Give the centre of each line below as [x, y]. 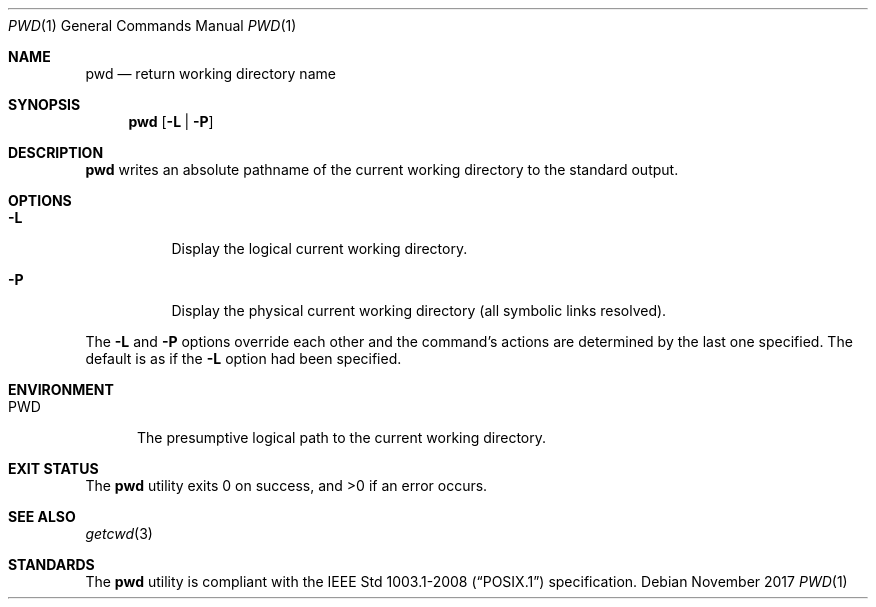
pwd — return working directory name [210, 73]
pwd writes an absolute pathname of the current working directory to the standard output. [382, 169]
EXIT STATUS [53, 468]
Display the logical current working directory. [319, 248]
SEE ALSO [42, 516]
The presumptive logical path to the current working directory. [342, 437]
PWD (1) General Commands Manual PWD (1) [152, 25]
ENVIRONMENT [61, 389]
